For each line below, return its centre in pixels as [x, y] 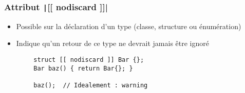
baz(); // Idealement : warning [91, 85]
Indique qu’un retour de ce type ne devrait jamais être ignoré [112, 43]
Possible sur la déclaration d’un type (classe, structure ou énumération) [129, 26]
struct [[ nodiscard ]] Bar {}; [89, 60]
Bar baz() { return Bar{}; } [83, 68]
